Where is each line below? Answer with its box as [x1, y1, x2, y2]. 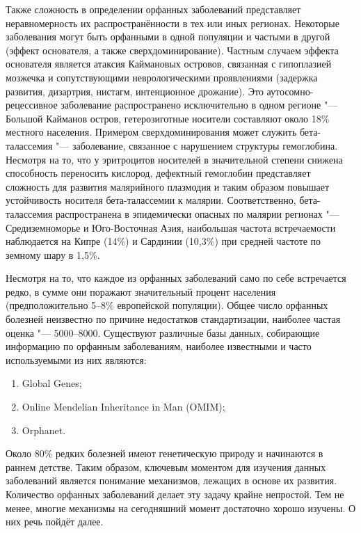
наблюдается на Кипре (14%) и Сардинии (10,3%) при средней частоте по [6, 234, 321, 248]
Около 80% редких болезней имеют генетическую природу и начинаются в [6, 446, 323, 461]
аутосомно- [266, 83, 314, 98]
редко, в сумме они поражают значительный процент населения [6, 284, 276, 299]
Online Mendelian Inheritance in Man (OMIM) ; [22, 399, 225, 414]
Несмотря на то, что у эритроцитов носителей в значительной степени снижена [6, 152, 343, 166]
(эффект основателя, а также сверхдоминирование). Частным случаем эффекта [6, 42, 339, 57]
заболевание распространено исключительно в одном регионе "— [61, 97, 338, 112]
